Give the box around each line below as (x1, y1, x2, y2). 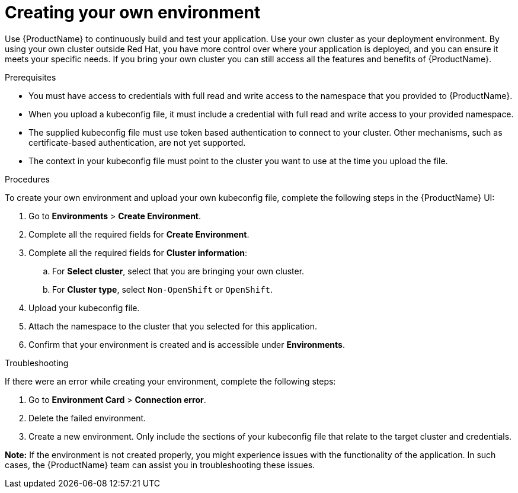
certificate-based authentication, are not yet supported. (28, 137, 246, 148)
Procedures (5, 174, 50, 184)
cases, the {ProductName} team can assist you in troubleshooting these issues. (5, 459, 315, 470)
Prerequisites (5, 72, 56, 82)
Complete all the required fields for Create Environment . (28, 229, 250, 239)
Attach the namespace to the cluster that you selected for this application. (28, 321, 317, 331)
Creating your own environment (5, 2, 261, 23)
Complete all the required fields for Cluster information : (28, 247, 248, 258)
